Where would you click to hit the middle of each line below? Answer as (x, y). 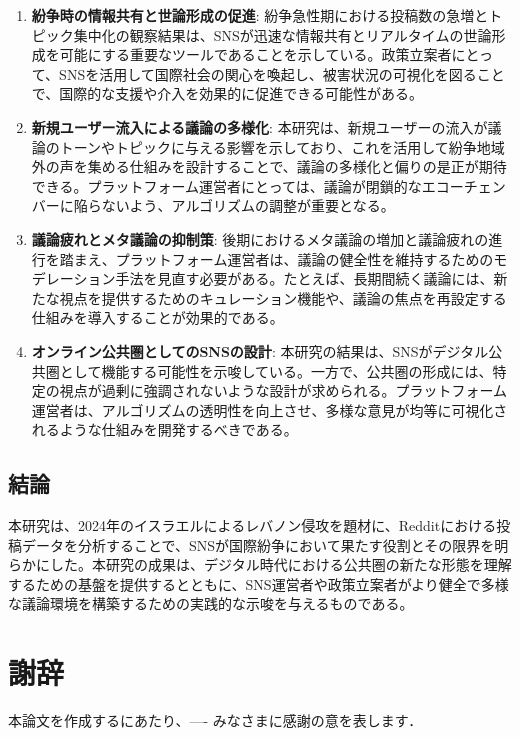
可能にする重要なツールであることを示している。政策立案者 (255, 54)
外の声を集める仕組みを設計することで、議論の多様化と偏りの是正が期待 (269, 166)
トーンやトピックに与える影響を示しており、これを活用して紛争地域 (282, 146)
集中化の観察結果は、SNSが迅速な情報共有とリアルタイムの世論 (282, 34)
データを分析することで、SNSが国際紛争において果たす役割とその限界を (258, 544)
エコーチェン (463, 185)
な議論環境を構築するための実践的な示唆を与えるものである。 (211, 603)
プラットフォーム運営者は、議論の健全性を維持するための (304, 258)
